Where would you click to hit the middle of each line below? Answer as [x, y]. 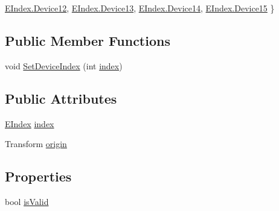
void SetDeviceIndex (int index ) [64, 65]
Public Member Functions [88, 40]
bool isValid [27, 201]
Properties [38, 176]
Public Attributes [61, 98]
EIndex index [30, 123]
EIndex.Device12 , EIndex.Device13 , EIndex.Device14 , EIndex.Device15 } [140, 8]
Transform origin [36, 144]
